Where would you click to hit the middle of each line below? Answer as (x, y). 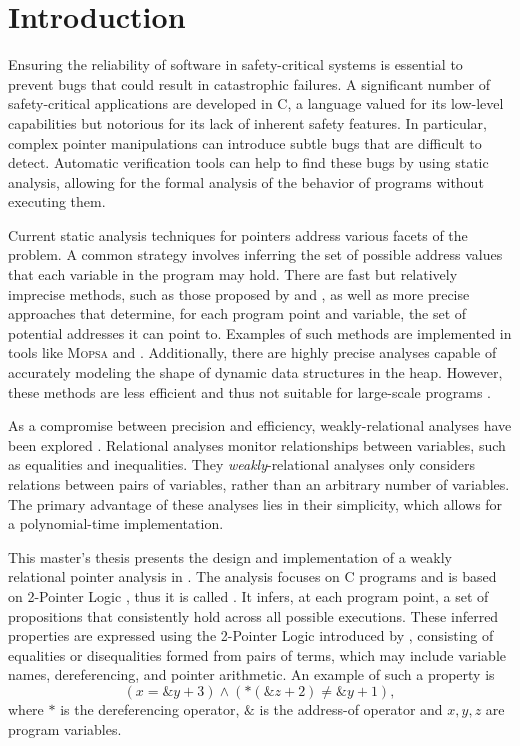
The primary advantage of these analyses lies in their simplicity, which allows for (255, 503)
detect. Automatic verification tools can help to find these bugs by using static (248, 162)
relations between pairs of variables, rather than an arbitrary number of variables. (259, 484)
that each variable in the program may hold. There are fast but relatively (233, 274)
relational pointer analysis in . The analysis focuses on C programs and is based (252, 576)
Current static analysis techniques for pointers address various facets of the (238, 234)
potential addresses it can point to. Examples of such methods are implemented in (260, 332)
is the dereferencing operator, (150, 708)
